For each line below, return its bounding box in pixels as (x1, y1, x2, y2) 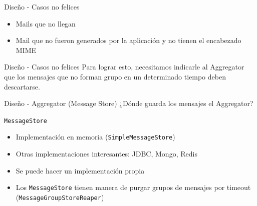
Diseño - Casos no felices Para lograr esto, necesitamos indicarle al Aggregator (4, 61, 244, 72)
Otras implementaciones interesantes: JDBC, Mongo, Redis (16, 148, 197, 159)
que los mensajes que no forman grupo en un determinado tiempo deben (4, 71, 226, 81)
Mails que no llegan (16, 18, 76, 28)
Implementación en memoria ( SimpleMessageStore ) (16, 131, 175, 142)
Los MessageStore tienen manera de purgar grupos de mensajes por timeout (16, 182, 251, 192)
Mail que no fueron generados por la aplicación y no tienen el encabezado (16, 35, 241, 45)
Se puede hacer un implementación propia (16, 165, 145, 175)
